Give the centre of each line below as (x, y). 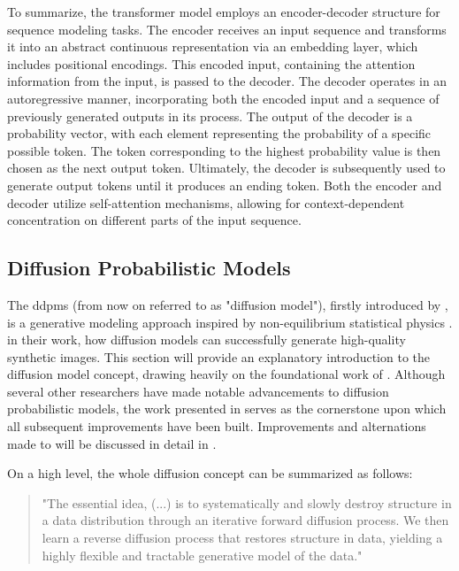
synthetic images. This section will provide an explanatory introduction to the (219, 356)
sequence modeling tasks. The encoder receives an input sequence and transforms (227, 29)
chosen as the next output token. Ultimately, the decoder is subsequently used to (226, 168)
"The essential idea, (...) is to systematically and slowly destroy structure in (247, 502)
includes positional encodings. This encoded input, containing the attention (211, 63)
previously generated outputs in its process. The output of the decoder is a (210, 116)
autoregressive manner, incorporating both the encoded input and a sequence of (223, 98)
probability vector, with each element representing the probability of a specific (219, 133)
